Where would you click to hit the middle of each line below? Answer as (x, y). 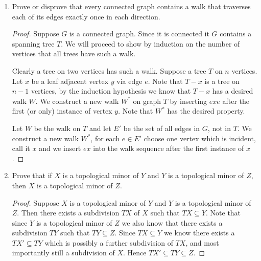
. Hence (135, 253)
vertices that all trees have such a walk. (74, 53)
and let (100, 128)
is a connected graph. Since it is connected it (139, 34)
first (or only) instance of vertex (62, 111)
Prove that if (32, 175)
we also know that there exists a (172, 222)
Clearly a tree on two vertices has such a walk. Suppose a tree (109, 70)
